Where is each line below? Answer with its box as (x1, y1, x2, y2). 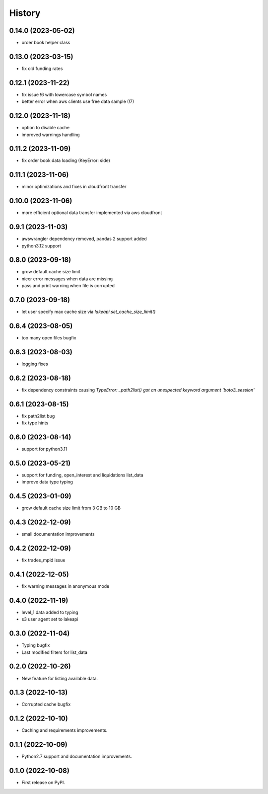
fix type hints (21, 420, 49, 426)
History (9, 7, 41, 18)
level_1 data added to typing (21, 609, 78, 615)
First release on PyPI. (21, 780, 66, 786)
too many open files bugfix (21, 335, 76, 341)
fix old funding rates (21, 65, 63, 72)
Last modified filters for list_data (21, 649, 88, 655)
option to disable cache (21, 125, 70, 131)
